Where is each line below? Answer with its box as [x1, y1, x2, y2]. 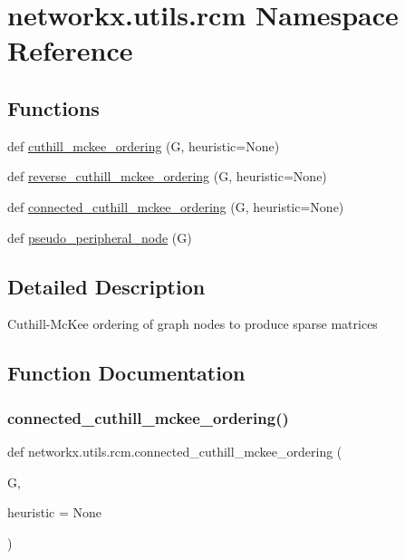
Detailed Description [7, 272, 206, 300]
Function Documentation [7, 359, 246, 387]
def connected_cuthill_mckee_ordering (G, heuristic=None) [7, 197, 344, 216]
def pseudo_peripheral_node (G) [7, 227, 192, 246]
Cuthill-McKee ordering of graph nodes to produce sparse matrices [7, 314, 378, 333]
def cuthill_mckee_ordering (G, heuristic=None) [7, 136, 280, 155]
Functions [7, 93, 100, 121]
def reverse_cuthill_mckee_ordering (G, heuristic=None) [7, 167, 327, 186]
